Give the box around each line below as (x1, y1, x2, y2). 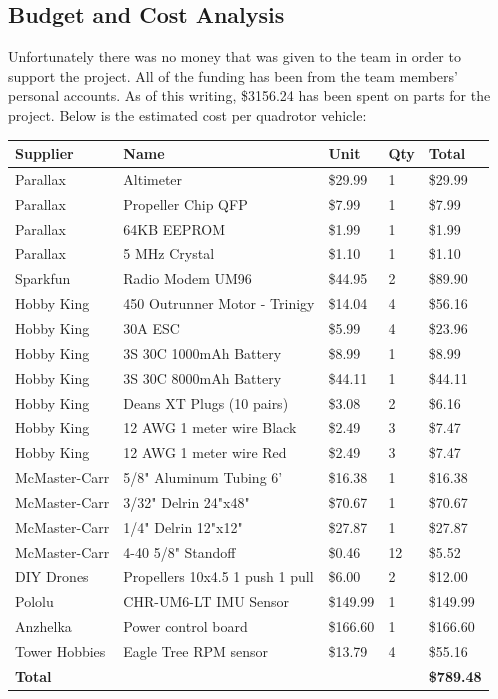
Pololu (15, 591, 54, 612)
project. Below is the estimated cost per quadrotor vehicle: (8, 104, 367, 125)
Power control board (123, 616, 248, 637)
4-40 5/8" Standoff (123, 541, 236, 562)
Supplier (15, 143, 74, 164)
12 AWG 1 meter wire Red (123, 442, 287, 463)
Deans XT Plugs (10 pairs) (123, 392, 289, 413)
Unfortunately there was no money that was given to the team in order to (8, 46, 461, 67)
